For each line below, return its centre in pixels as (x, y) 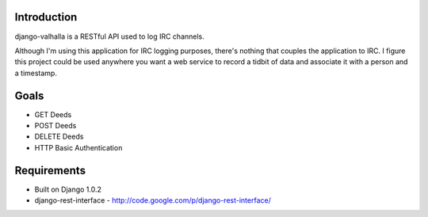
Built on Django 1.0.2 (68, 189)
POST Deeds (55, 125)
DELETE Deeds (59, 137)
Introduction (46, 17)
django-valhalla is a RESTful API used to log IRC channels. (110, 36)
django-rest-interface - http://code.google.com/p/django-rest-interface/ (153, 200)
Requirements (50, 170)
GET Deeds (53, 114)
